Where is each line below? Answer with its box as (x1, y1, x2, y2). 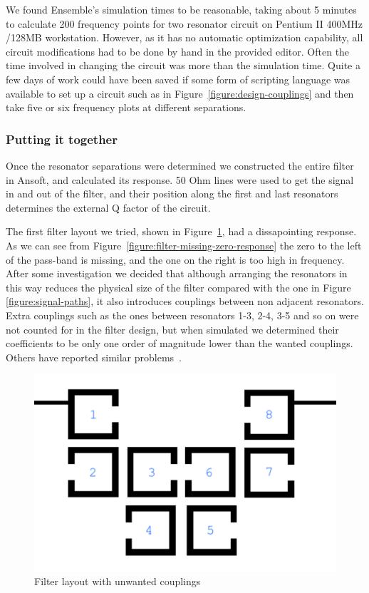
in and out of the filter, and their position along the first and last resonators (6, 186, 338, 201)
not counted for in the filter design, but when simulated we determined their (6, 321, 339, 336)
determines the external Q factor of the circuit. (6, 200, 211, 215)
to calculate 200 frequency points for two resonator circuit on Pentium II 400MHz (6, 16, 363, 31)
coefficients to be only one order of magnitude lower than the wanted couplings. (6, 336, 353, 351)
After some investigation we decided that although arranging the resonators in (6, 266, 348, 281)
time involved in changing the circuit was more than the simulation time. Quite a (6, 58, 360, 73)
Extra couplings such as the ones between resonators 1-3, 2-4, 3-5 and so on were (6, 307, 359, 322)
